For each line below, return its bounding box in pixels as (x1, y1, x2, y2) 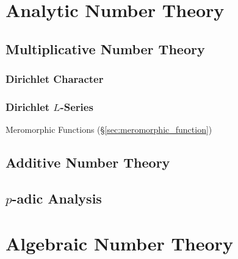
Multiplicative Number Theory (5, 39, 205, 58)
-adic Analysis (12, 188, 102, 207)
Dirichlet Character (5, 71, 104, 87)
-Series (60, 99, 93, 114)
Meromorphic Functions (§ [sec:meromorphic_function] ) (5, 123, 212, 136)
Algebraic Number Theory (5, 230, 233, 255)
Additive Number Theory (5, 153, 170, 172)
